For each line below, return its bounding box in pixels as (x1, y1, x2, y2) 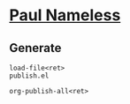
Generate (9, 41, 62, 56)
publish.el (9, 71, 50, 80)
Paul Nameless (9, 5, 121, 26)
